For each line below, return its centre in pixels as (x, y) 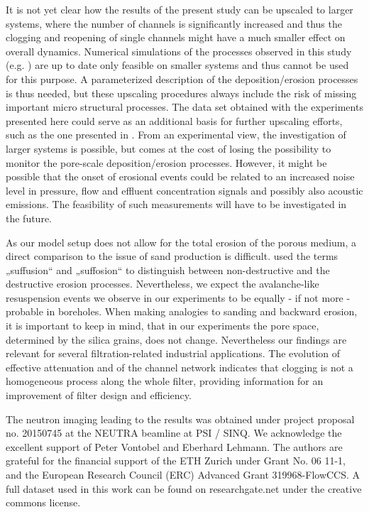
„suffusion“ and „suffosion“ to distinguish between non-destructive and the (168, 269)
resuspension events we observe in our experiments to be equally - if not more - (178, 297)
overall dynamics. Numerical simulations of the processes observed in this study (179, 51)
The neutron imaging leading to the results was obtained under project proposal (180, 419)
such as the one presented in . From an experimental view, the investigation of (176, 135)
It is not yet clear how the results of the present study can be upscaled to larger (180, 9)
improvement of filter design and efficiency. (99, 395)
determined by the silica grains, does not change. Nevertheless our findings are (176, 339)
